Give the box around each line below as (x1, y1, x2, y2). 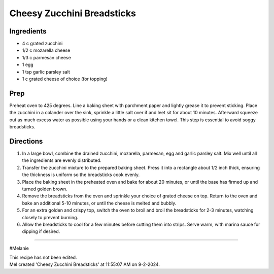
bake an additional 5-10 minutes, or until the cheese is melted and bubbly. (22, 200, 177, 206)
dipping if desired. (22, 228, 60, 234)
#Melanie (9, 245, 29, 251)
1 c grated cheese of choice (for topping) (22, 76, 108, 82)
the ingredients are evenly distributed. (22, 157, 101, 163)
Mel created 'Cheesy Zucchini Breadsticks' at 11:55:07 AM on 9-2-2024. (9, 261, 160, 267)
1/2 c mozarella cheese (22, 47, 71, 53)
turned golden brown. (22, 186, 68, 192)
